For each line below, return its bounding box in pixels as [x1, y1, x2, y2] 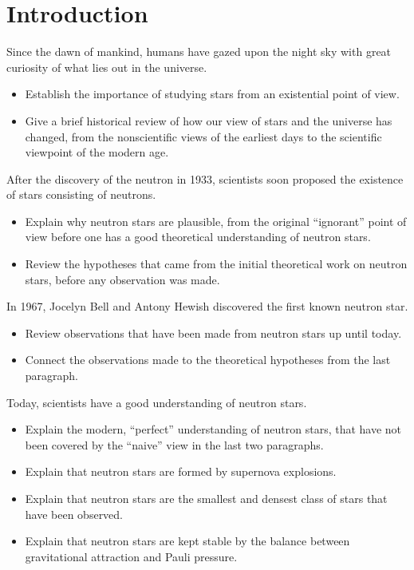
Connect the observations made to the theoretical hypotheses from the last [25, 351, 391, 368]
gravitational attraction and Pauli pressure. [25, 548, 238, 564]
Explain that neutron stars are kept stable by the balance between [25, 532, 350, 549]
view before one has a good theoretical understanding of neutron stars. [25, 228, 371, 245]
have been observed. [25, 505, 124, 522]
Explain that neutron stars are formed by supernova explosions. [25, 463, 337, 480]
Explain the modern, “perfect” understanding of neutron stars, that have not [25, 421, 402, 437]
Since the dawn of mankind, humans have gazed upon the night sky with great [6, 43, 392, 60]
